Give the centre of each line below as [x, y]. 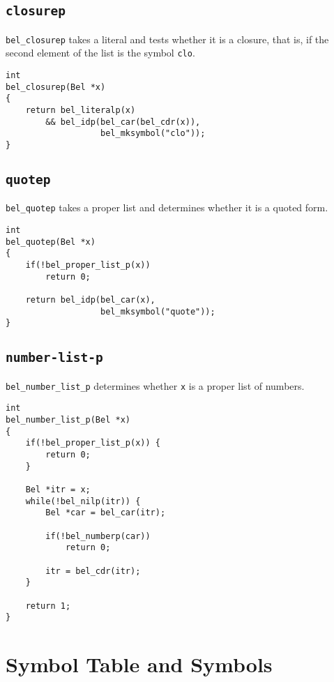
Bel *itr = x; [58, 490]
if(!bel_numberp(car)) [98, 536]
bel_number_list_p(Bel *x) [68, 420]
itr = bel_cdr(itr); [93, 571]
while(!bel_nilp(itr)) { [83, 501]
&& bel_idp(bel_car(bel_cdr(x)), [123, 122]
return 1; [48, 606]
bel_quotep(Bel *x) [51, 242]
